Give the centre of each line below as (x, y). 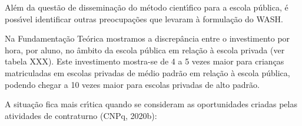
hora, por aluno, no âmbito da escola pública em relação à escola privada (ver (145, 50)
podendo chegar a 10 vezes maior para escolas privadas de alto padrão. (132, 84)
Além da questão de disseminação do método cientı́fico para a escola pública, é (147, 7)
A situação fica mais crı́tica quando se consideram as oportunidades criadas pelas (151, 104)
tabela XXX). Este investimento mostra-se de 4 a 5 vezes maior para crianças (145, 61)
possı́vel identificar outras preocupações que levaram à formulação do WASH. (144, 18)
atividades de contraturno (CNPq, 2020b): (81, 115)
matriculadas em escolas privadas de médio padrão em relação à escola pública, (147, 72)
